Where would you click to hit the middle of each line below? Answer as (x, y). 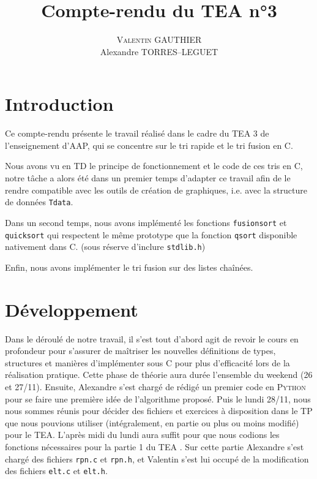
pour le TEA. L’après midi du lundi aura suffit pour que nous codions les (142, 435)
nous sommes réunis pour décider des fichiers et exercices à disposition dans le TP (159, 411)
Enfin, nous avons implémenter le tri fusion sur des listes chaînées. (129, 267)
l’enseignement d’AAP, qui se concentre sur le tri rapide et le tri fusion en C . (149, 145)
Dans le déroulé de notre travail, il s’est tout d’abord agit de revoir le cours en (152, 338)
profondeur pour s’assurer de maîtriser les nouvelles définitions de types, (140, 351)
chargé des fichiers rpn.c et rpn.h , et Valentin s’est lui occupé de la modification (157, 458)
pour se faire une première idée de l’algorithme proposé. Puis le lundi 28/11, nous (158, 398)
